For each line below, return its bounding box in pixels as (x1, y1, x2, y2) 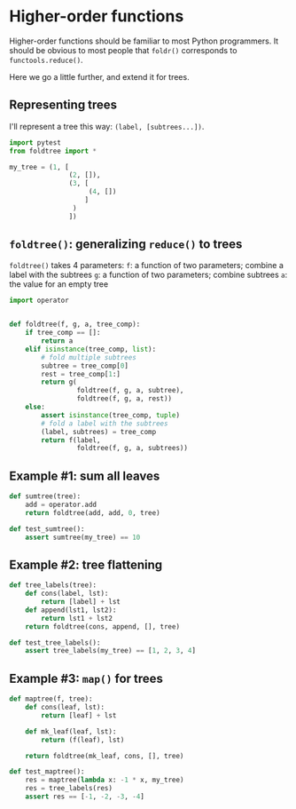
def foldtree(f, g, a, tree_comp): (9, 320, 141, 329)
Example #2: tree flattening (9, 557, 163, 572)
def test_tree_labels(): (9, 638, 101, 647)
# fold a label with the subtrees (41, 419, 168, 428)
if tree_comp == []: (25, 329, 101, 337)
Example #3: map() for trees (9, 670, 164, 686)
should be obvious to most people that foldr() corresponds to (9, 44, 238, 55)
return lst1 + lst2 (41, 614, 113, 623)
